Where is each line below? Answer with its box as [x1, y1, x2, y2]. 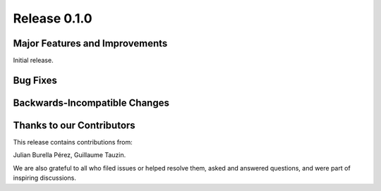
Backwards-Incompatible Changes [13, 97, 169, 109]
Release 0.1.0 [13, 11, 92, 26]
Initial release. [13, 56, 54, 65]
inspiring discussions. [13, 173, 77, 183]
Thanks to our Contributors [13, 119, 135, 131]
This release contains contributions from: [13, 138, 133, 146]
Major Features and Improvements [13, 37, 168, 49]
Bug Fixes [13, 74, 58, 86]
